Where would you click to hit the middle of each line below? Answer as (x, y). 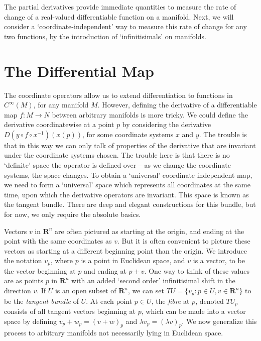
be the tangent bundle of (41, 301)
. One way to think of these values (197, 270)
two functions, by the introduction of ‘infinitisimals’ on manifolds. (105, 36)
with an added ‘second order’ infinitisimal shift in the (153, 280)
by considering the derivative (167, 124)
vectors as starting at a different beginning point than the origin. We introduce (125, 250)
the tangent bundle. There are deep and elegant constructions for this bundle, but (130, 204)
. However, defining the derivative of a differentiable (177, 105)
